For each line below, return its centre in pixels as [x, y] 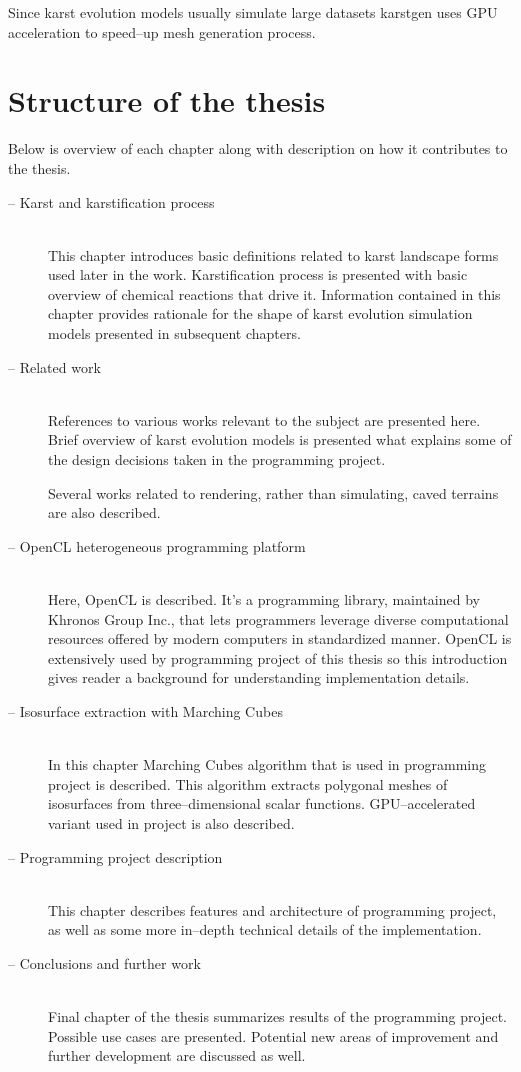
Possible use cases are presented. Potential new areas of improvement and [273, 1035]
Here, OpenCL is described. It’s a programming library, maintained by [264, 599]
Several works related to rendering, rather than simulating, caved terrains [273, 492]
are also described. [104, 512]
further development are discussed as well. [177, 1055]
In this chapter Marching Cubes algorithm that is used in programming [267, 764]
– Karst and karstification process [111, 201]
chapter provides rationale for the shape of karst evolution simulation [260, 313]
